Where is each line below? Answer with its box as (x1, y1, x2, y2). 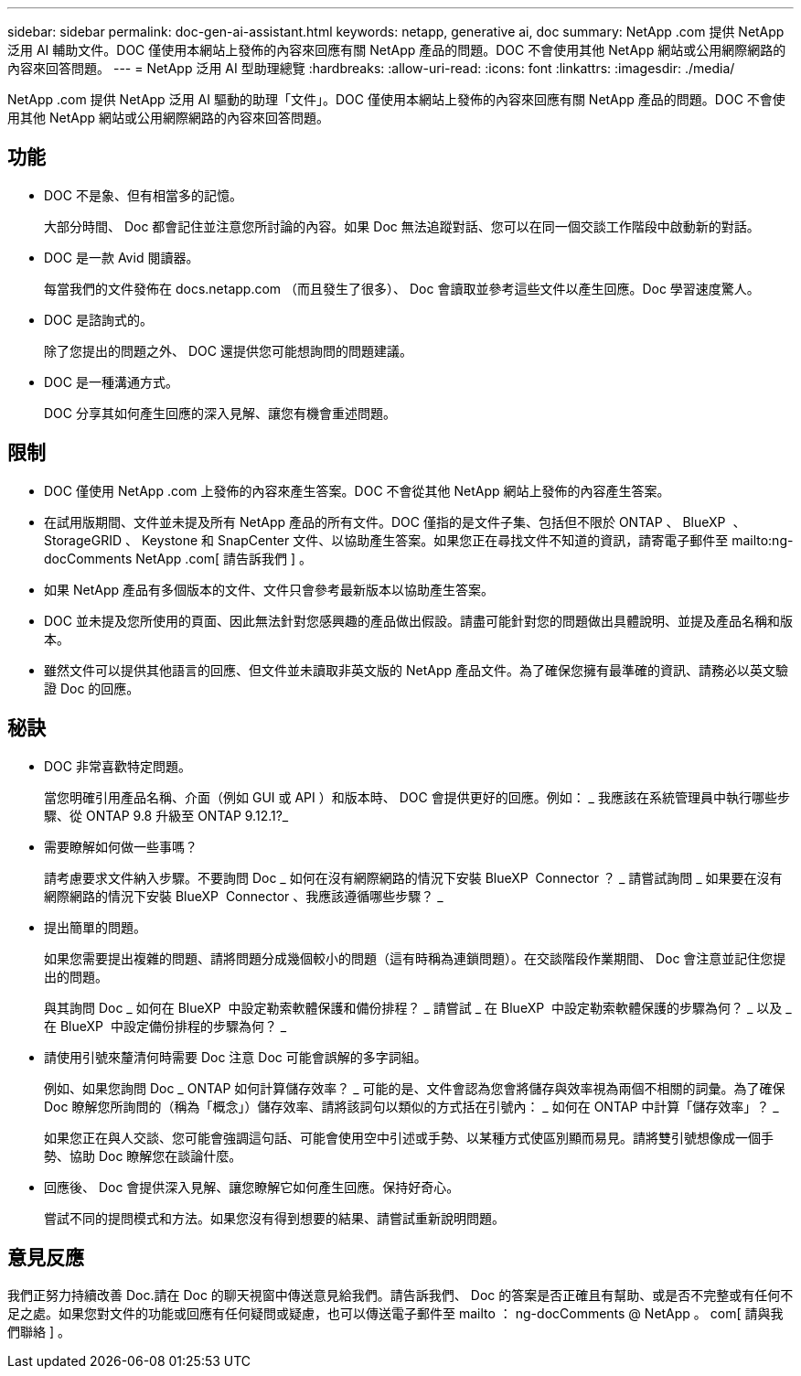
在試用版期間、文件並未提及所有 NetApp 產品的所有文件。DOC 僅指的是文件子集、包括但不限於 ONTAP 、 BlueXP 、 (44, 513, 746, 530)
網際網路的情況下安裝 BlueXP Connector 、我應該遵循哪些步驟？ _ (44, 887, 443, 904)
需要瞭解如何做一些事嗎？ (44, 838, 198, 855)
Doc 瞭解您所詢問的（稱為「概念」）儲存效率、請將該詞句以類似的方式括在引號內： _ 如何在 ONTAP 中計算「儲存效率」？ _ (44, 1098, 779, 1114)
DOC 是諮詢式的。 (44, 311, 153, 328)
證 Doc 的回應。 (44, 680, 140, 696)
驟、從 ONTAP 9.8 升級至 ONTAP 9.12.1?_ (44, 807, 289, 823)
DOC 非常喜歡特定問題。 (44, 758, 191, 774)
